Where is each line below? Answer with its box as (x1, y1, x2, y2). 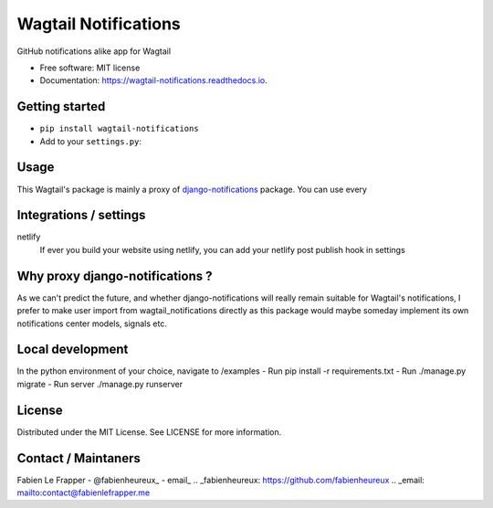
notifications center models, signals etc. (16, 318, 168, 329)
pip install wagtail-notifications (39, 123, 200, 134)
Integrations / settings (16, 207, 146, 223)
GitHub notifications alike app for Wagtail (16, 46, 172, 57)
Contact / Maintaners (16, 450, 142, 466)
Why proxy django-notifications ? (16, 268, 213, 283)
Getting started (16, 99, 106, 114)
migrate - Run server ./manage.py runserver (16, 378, 183, 389)
